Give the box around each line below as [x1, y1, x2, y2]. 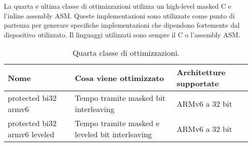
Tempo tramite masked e [75, 117, 159, 129]
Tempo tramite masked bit [75, 92, 166, 104]
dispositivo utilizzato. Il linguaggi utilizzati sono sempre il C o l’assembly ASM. [4, 29, 240, 39]
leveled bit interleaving [75, 129, 152, 140]
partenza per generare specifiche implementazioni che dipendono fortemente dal [4, 20, 240, 30]
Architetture [176, 66, 226, 78]
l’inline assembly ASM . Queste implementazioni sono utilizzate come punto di [4, 10, 235, 20]
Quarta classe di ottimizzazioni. [72, 47, 180, 59]
